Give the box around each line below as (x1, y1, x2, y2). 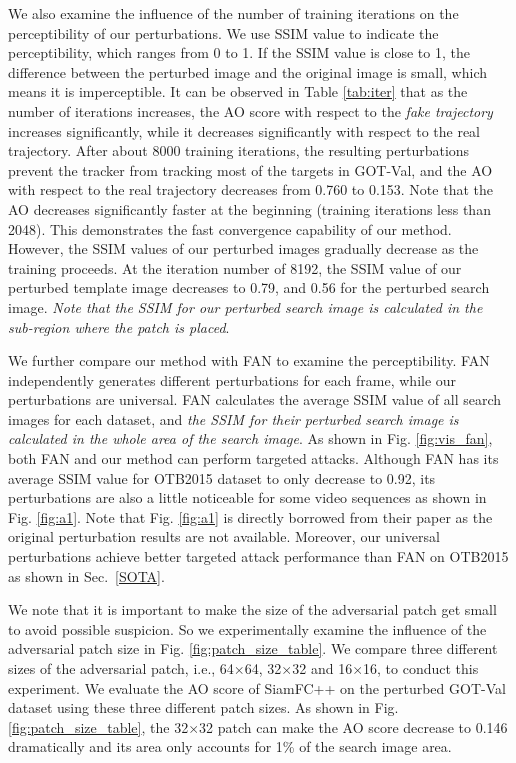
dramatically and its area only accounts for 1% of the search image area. (8, 736, 452, 757)
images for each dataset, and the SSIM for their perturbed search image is (8, 408, 459, 429)
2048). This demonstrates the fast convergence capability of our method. (8, 218, 452, 239)
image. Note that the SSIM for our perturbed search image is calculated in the (8, 296, 483, 317)
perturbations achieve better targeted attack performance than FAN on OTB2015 (8, 546, 509, 567)
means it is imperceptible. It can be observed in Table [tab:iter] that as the (8, 81, 468, 102)
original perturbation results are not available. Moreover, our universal (8, 526, 440, 547)
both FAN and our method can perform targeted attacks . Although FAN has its (8, 448, 499, 469)
